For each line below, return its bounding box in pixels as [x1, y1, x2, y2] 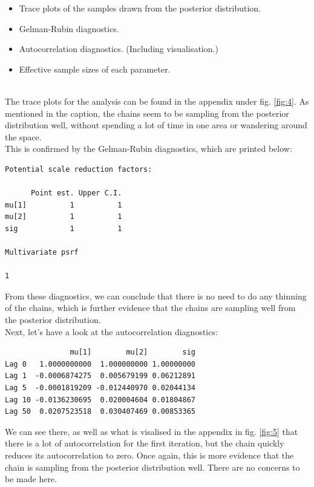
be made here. [5, 472, 57, 485]
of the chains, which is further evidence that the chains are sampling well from [5, 301, 296, 314]
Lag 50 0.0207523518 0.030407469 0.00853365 [5, 407, 195, 416]
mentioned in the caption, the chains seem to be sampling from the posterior [5, 106, 289, 119]
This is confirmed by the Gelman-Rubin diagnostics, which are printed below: [5, 142, 292, 155]
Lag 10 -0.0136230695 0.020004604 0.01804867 [5, 395, 195, 404]
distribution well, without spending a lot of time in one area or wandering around [5, 119, 307, 131]
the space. [5, 130, 42, 143]
